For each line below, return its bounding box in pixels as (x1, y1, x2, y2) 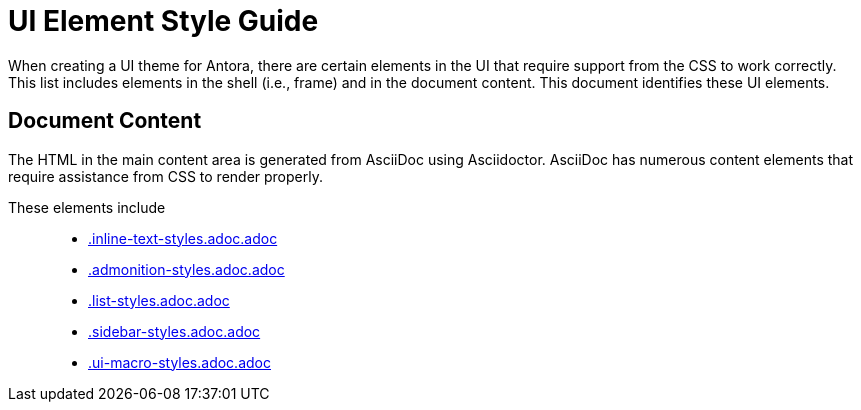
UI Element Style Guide (8, 4, 319, 38)
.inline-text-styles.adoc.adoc (88, 229, 278, 247)
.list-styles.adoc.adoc (88, 291, 230, 309)
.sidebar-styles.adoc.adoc (88, 322, 261, 340)
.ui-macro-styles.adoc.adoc (88, 353, 271, 371)
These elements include (8, 198, 166, 216)
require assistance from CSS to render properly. (8, 167, 323, 185)
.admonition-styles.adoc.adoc (88, 260, 285, 278)
